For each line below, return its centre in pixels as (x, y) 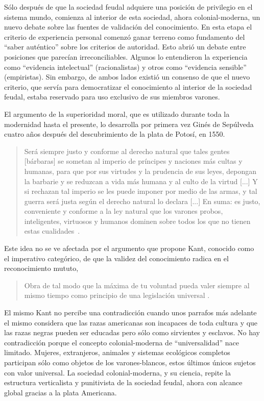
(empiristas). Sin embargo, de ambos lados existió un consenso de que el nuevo (127, 77)
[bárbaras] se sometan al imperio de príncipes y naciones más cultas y (133, 161)
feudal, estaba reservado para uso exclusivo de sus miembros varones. (112, 97)
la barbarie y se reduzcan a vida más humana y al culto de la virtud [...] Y (141, 181)
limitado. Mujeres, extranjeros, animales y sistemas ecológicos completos (117, 352)
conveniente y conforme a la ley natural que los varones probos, (124, 211)
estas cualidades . (52, 231)
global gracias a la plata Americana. (61, 392)
